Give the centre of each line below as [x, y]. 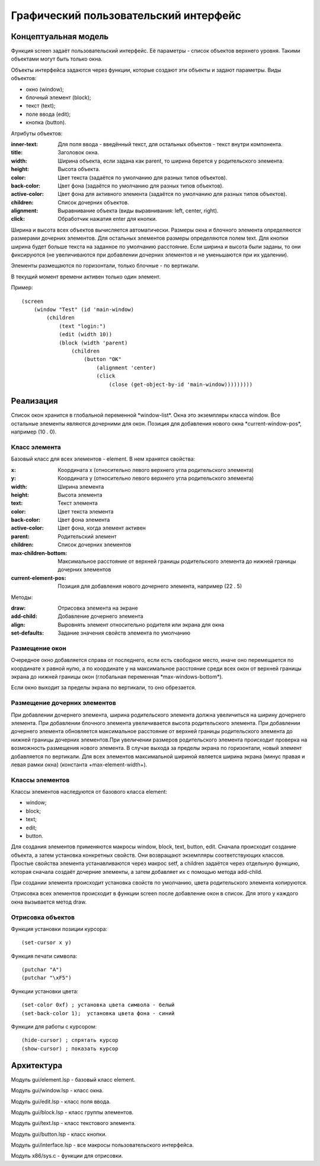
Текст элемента [78, 503]
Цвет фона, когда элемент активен [102, 528]
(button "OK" [103, 359]
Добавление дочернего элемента [100, 616]
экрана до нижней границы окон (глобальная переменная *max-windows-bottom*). [117, 677]
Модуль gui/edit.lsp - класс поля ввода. [61, 1101]
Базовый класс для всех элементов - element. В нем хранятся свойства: [103, 459]
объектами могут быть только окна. [57, 59]
